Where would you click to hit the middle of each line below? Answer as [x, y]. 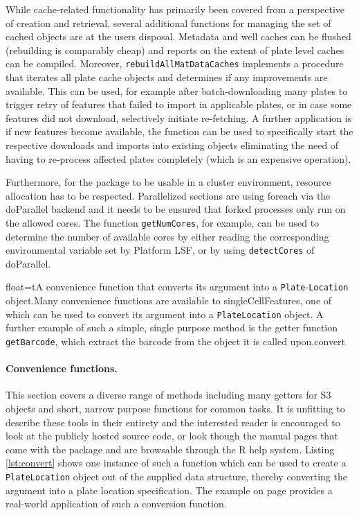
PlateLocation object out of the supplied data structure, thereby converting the [176, 476]
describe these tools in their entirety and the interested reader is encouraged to [173, 422]
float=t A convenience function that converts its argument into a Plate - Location [177, 287]
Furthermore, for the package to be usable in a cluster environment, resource [168, 182]
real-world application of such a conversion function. [116, 504]
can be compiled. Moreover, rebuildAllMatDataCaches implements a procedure [175, 63]
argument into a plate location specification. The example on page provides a [169, 490]
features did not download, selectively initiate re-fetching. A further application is [179, 117]
